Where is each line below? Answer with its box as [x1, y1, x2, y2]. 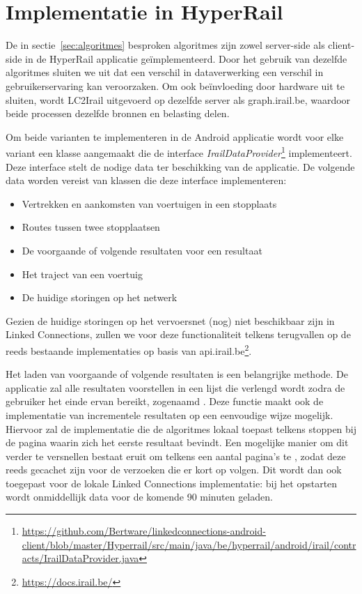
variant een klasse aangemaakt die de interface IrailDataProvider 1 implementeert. [6, 144, 352, 160]
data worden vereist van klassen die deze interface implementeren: [6, 173, 287, 188]
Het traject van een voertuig [22, 266, 143, 281]
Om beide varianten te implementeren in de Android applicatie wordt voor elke [6, 129, 344, 144]
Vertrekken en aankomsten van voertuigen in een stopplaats [22, 196, 277, 211]
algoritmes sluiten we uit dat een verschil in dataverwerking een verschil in [6, 65, 324, 79]
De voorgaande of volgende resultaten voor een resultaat [22, 243, 262, 257]
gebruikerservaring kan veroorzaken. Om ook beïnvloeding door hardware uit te [6, 78, 345, 93]
